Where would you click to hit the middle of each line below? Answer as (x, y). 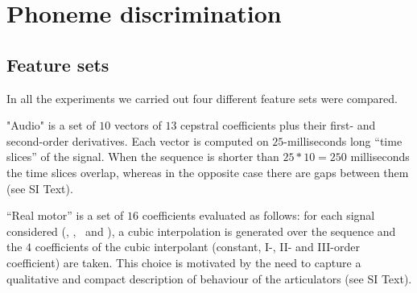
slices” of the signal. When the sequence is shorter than (143, 157)
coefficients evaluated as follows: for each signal (258, 215)
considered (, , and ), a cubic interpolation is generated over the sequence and (201, 231)
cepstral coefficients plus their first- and (278, 125)
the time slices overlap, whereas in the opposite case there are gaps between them (208, 172)
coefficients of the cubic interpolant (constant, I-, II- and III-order (197, 247)
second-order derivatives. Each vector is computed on (138, 140)
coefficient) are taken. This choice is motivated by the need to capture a (184, 262)
